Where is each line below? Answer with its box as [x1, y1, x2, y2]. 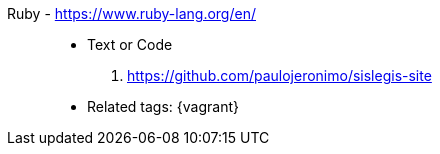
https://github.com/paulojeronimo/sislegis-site [127, 67, 432, 84]
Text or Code [87, 36, 173, 53]
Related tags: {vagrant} [87, 98, 239, 115]
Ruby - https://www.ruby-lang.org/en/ [7, 5, 256, 22]
